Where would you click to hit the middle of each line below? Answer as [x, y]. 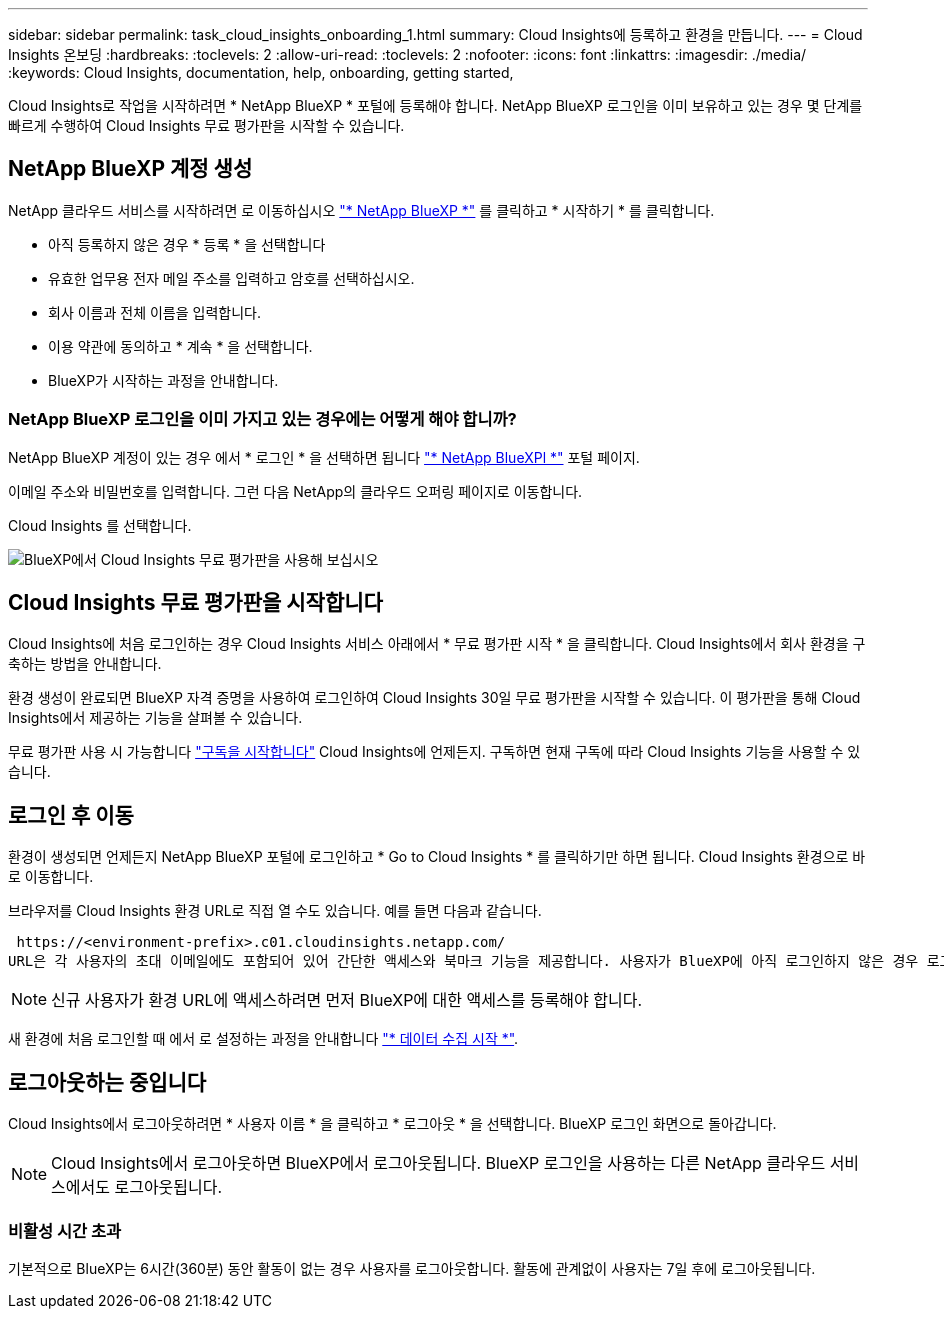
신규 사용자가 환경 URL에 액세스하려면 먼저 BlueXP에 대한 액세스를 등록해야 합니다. [347, 1000]
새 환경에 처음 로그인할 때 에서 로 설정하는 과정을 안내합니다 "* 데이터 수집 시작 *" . [263, 1039]
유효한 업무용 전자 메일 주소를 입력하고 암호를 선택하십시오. [231, 278]
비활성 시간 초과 [65, 1230]
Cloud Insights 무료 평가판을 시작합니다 [195, 603]
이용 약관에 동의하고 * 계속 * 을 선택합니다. [180, 346]
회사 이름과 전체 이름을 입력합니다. [154, 312]
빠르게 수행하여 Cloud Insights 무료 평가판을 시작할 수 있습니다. [206, 125]
